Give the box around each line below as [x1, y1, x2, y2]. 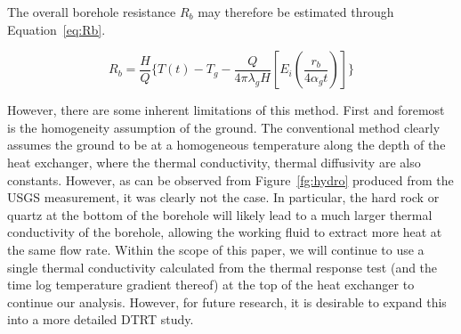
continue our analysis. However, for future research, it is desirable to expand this [7, 292, 447, 311]
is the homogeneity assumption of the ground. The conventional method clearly [7, 118, 441, 136]
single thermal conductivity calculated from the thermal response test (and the [7, 257, 438, 276]
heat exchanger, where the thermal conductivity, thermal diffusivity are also [7, 152, 421, 171]
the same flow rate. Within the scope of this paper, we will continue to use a [7, 240, 425, 258]
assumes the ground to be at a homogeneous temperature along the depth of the [7, 135, 446, 154]
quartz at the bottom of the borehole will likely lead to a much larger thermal [7, 205, 433, 224]
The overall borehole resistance [7, 3, 176, 20]
